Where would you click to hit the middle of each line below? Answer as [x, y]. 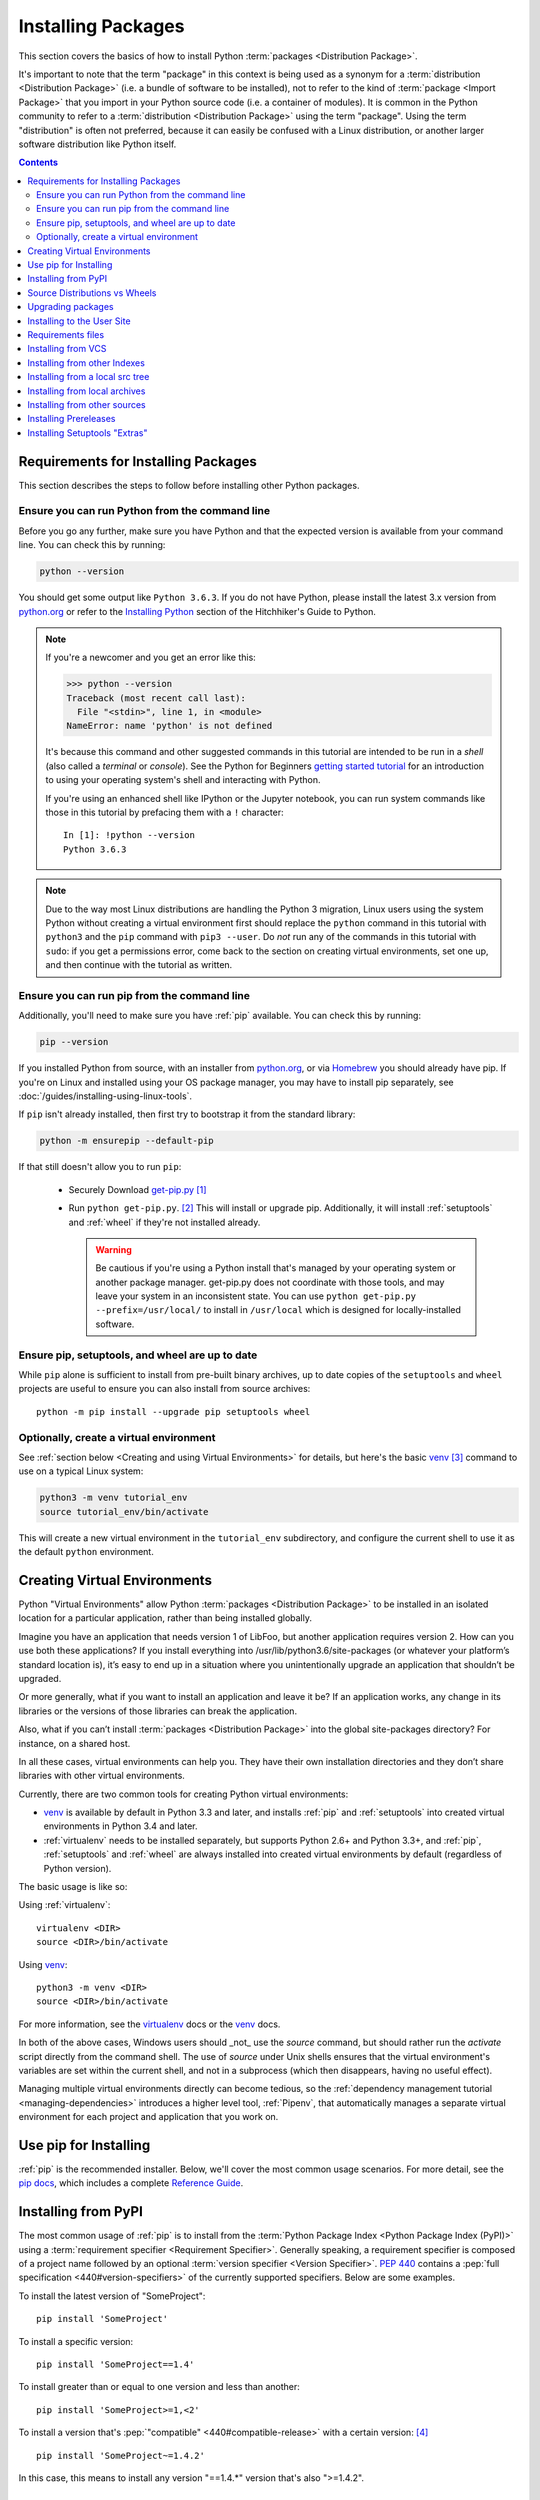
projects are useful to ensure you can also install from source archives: [164, 1389]
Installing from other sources [86, 404]
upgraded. [40, 1678]
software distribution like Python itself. [97, 144]
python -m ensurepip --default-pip [126, 1141]
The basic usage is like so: [73, 1887]
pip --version [74, 1042]
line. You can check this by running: [92, 545]
